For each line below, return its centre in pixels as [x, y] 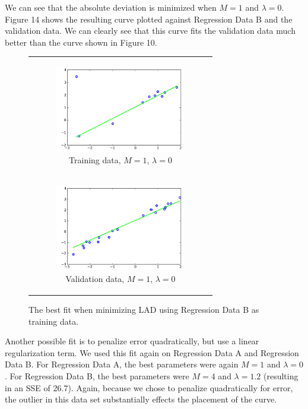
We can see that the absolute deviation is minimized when [111, 7]
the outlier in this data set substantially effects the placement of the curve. [141, 399]
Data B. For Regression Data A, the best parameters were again [122, 364]
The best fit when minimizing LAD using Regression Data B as [144, 310]
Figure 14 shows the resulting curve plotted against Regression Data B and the [149, 19]
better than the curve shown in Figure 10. [81, 42]
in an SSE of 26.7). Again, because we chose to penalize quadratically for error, [149, 387]
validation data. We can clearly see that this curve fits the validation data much [150, 31]
